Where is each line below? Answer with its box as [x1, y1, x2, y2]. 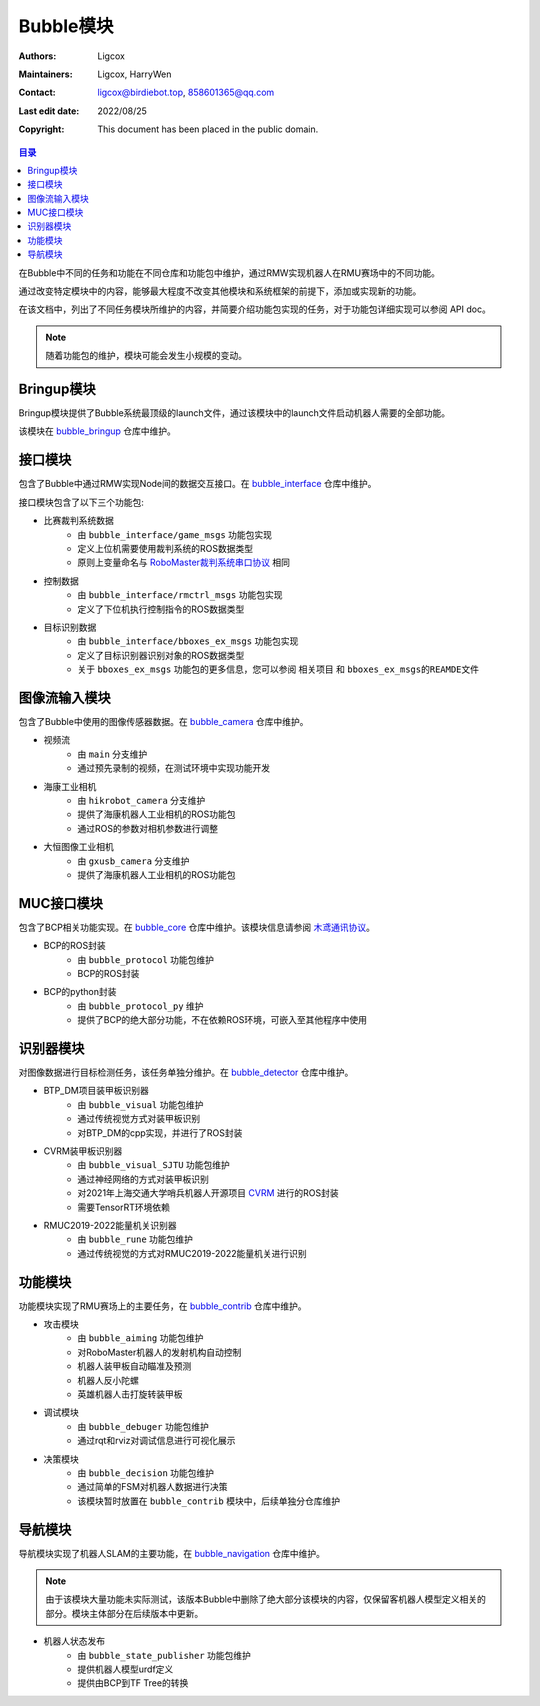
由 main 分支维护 [77, 748, 148, 760]
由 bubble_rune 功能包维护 [77, 1233, 194, 1245]
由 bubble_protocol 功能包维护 [77, 953, 215, 965]
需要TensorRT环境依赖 [77, 1201, 170, 1213]
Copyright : [18, 123, 65, 135]
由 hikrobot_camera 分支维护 [77, 794, 206, 806]
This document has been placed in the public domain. [97, 123, 319, 135]
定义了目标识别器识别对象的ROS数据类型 [77, 649, 245, 661]
